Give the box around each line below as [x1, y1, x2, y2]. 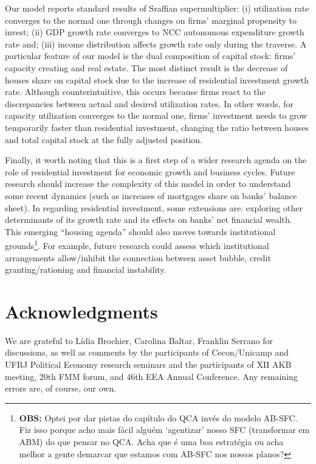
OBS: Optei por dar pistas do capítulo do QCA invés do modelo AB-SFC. [19, 411, 298, 424]
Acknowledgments [5, 298, 158, 323]
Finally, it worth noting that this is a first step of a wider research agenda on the [5, 153, 307, 166]
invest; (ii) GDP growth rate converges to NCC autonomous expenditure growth [5, 26, 304, 38]
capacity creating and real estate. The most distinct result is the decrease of [5, 61, 288, 74]
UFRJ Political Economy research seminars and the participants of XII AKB [5, 358, 292, 371]
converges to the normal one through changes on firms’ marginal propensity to [5, 13, 297, 26]
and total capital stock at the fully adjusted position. [5, 133, 202, 146]
